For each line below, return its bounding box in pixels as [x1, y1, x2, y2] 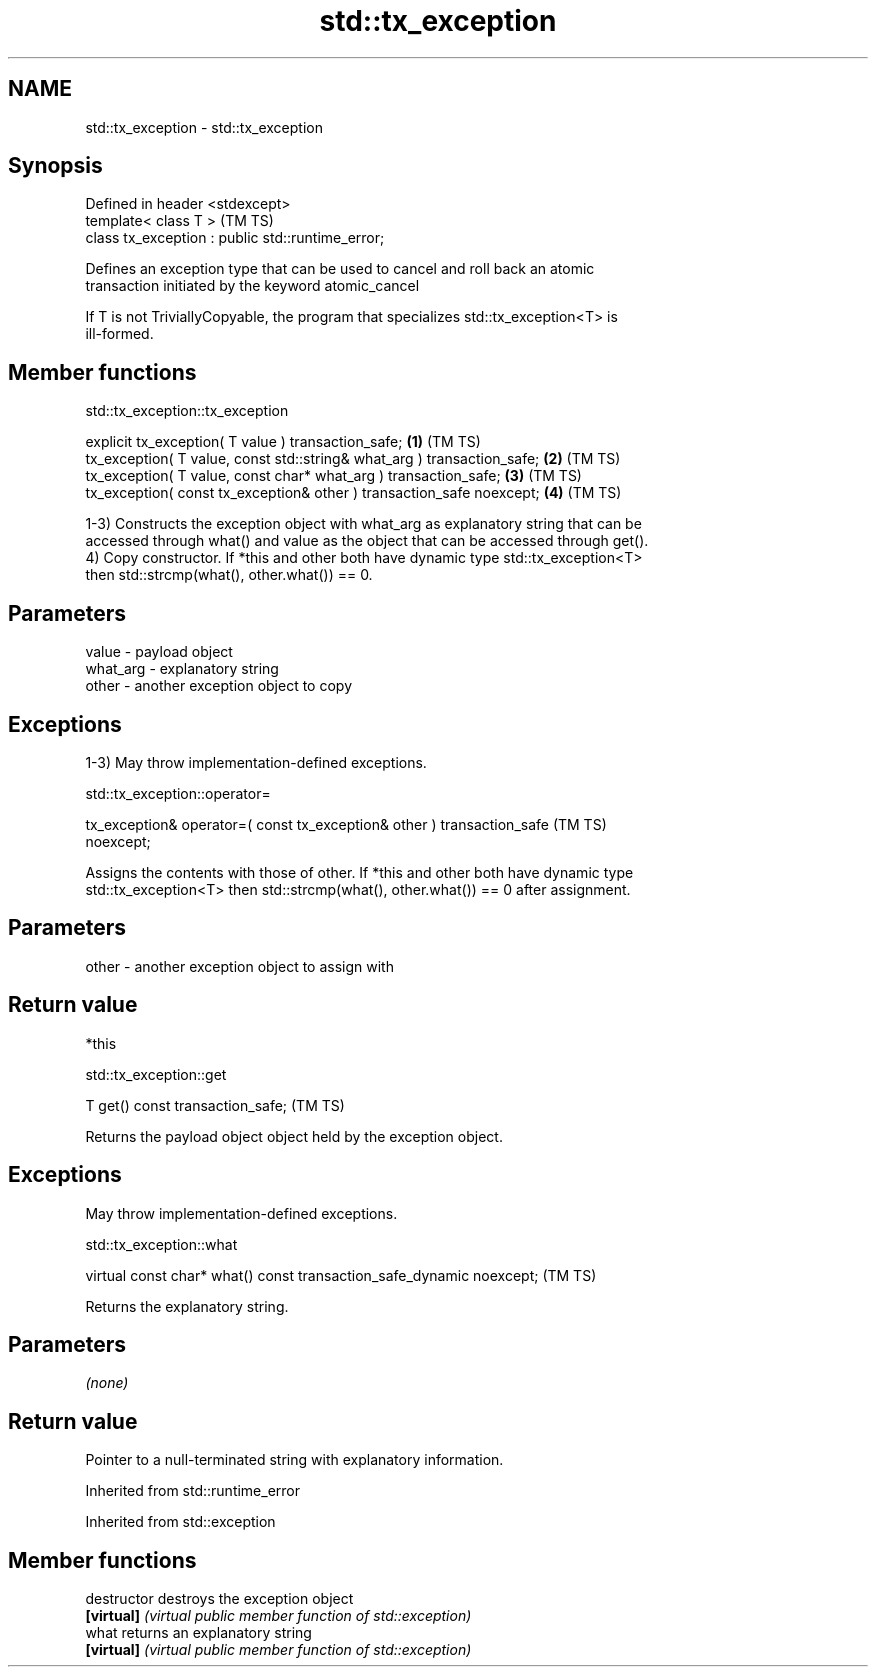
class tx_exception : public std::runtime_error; [85, 229, 385, 247]
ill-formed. [85, 325, 154, 343]
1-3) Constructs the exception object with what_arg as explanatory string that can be [85, 515, 642, 533]
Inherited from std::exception [85, 1513, 276, 1531]
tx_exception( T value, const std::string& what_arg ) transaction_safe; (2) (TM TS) [85, 450, 621, 468]
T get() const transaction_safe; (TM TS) [85, 1096, 345, 1114]
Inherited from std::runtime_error [85, 1482, 301, 1500]
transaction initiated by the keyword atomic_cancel [85, 277, 420, 295]
